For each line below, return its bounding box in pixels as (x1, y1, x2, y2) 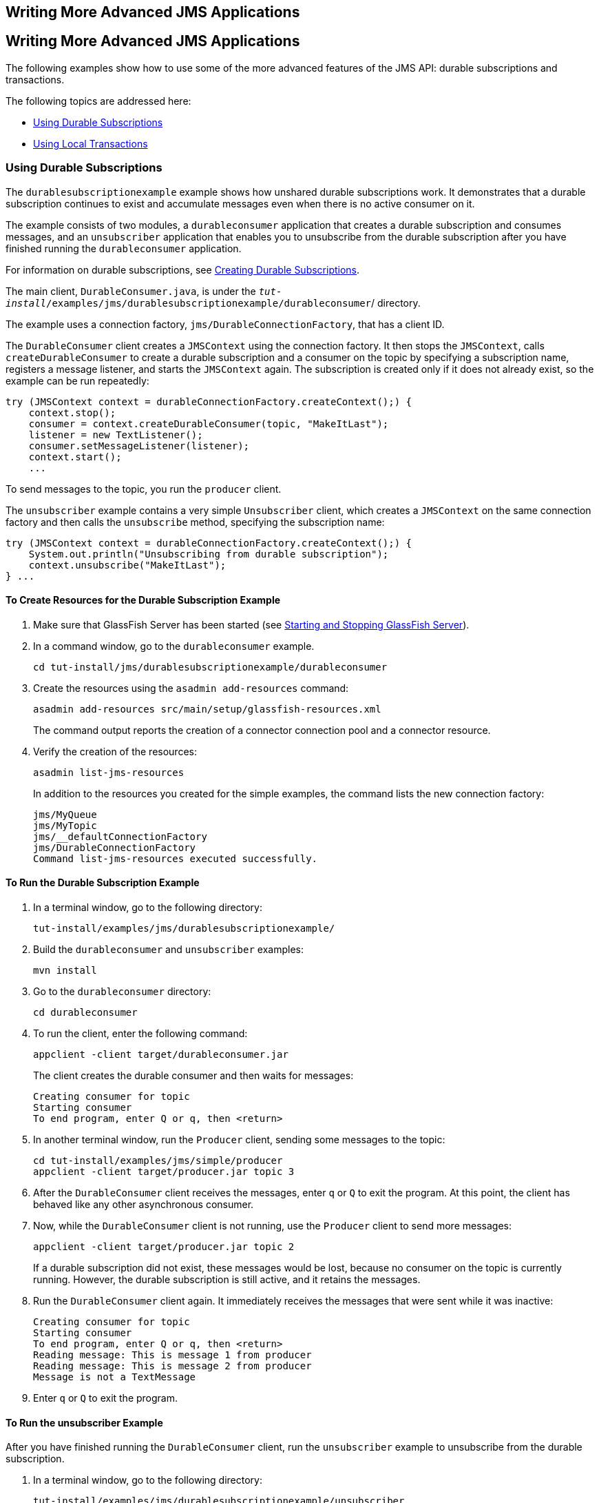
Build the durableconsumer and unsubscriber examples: (33, 943, 304, 956)
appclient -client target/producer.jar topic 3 (33, 1166, 295, 1178)
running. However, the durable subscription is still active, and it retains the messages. (33, 1274, 421, 1286)
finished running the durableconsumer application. (6, 242, 242, 254)
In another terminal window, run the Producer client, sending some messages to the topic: (33, 1134, 445, 1146)
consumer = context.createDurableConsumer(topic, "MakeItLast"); (28, 418, 389, 429)
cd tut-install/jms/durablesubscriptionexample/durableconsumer (33, 661, 388, 673)
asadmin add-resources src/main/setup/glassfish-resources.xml (33, 703, 381, 715)
